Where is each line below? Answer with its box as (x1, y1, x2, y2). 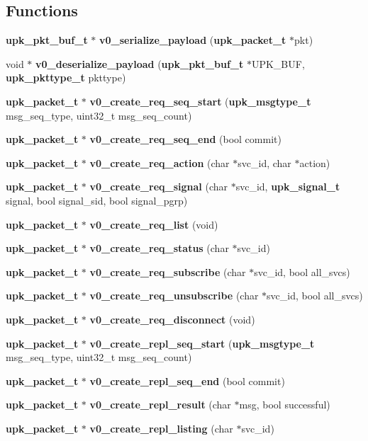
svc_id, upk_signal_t (235, 179, 340, 194)
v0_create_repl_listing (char (89, 420, 233, 435)
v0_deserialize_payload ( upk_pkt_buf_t (35, 56, 244, 71)
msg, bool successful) (239, 397, 330, 412)
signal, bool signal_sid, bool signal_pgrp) (6, 193, 188, 207)
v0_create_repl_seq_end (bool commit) (89, 373, 285, 388)
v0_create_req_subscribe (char (89, 264, 246, 279)
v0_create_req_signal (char (89, 179, 228, 194)
